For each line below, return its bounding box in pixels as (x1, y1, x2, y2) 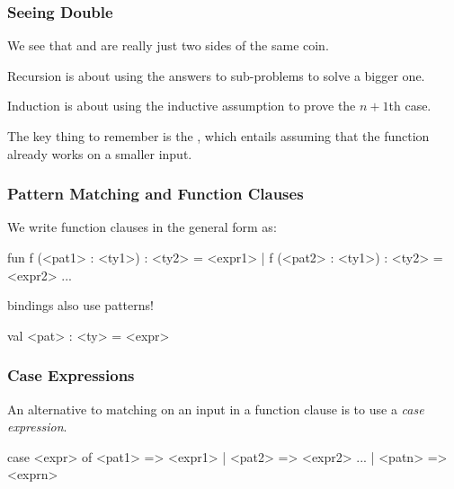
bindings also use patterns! (7, 296, 154, 315)
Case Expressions (7, 364, 135, 387)
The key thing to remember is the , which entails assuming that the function (7, 127, 430, 145)
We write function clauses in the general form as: (7, 218, 277, 236)
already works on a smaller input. (7, 144, 192, 163)
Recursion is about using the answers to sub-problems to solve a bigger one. (7, 66, 425, 84)
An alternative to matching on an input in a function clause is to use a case (7, 399, 424, 418)
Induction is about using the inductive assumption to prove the (7, 96, 356, 115)
